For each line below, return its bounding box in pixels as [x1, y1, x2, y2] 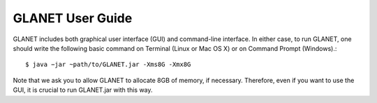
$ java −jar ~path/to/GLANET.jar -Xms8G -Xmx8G [25, 61, 191, 69]
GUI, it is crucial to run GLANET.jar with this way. [13, 86, 153, 94]
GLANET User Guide [13, 10, 133, 26]
